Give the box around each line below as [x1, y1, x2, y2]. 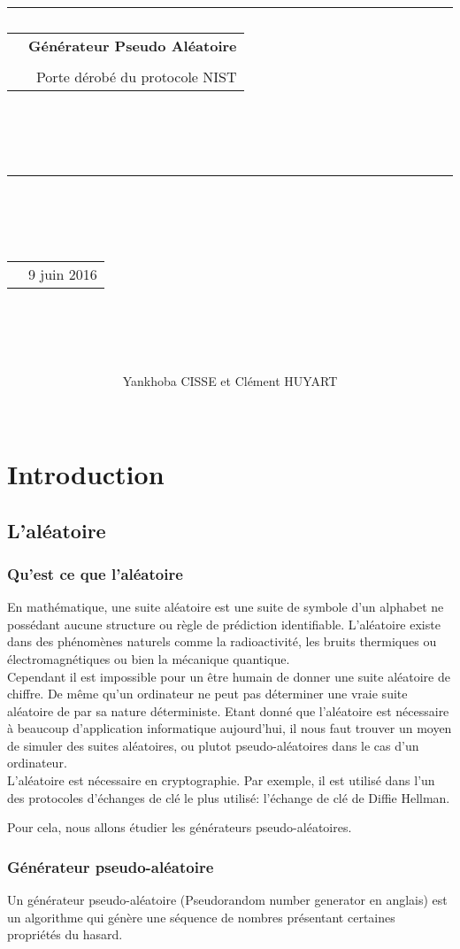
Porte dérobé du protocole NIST [35, 66, 237, 88]
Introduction [7, 455, 165, 491]
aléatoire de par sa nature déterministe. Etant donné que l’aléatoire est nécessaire [7, 701, 449, 720]
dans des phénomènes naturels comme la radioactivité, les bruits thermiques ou [7, 632, 437, 651]
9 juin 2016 [28, 263, 97, 284]
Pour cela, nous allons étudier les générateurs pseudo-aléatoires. [7, 818, 352, 837]
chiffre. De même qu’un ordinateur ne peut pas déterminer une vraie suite [7, 684, 408, 703]
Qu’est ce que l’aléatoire [7, 562, 183, 584]
